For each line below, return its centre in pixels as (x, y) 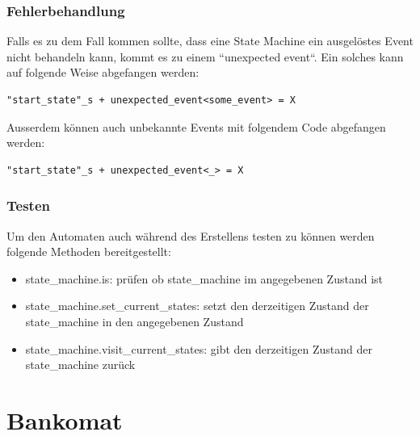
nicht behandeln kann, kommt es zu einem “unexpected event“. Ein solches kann (205, 56)
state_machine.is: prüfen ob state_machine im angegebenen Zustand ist (204, 278)
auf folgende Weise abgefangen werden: (103, 72)
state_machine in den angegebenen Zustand (134, 321)
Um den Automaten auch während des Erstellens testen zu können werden (191, 235)
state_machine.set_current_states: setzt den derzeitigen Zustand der (197, 306)
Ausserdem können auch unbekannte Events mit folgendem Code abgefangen (196, 126)
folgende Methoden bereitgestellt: (89, 252)
